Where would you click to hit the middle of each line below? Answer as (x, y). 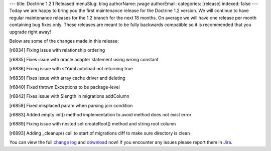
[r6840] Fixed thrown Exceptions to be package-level (64, 87)
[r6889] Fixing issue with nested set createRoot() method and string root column (93, 124)
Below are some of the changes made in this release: (64, 41)
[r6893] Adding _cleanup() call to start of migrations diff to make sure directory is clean (100, 133)
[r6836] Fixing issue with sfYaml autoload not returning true (71, 69)
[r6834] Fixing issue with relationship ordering (57, 50)
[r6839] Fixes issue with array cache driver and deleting (67, 78)
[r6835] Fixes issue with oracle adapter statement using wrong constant (84, 59)
